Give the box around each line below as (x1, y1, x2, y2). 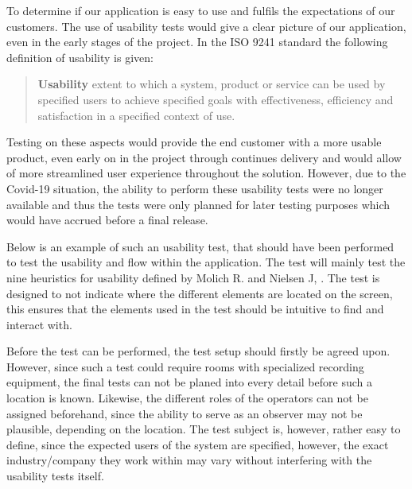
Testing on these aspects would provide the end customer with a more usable (6, 134, 382, 150)
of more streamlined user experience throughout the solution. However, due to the (6, 165, 406, 181)
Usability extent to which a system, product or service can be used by (37, 76, 386, 92)
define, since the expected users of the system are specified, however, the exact (6, 436, 389, 452)
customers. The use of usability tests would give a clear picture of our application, (6, 17, 406, 34)
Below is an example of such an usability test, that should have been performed (6, 238, 395, 254)
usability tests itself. (6, 468, 104, 484)
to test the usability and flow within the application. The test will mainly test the (6, 254, 406, 270)
